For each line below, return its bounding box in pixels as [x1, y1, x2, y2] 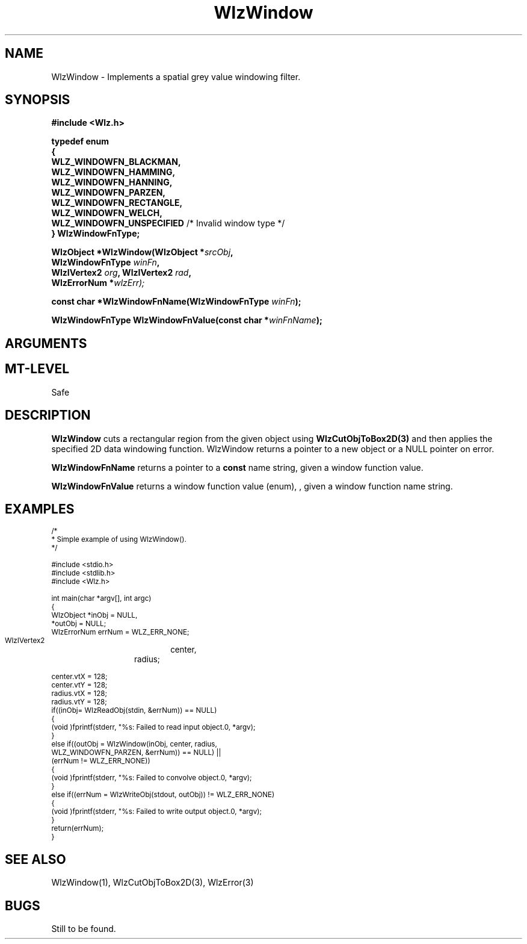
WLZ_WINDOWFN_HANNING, [51, 177, 173, 188]
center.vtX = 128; [51, 672, 108, 682]
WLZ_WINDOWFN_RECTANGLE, [51, 197, 183, 208]
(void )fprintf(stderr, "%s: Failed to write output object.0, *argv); [51, 807, 262, 816]
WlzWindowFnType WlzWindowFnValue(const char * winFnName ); [51, 315, 322, 326]
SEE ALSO [5, 851, 66, 867]
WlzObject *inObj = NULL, [51, 611, 138, 620]
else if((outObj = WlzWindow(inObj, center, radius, [51, 740, 217, 749]
